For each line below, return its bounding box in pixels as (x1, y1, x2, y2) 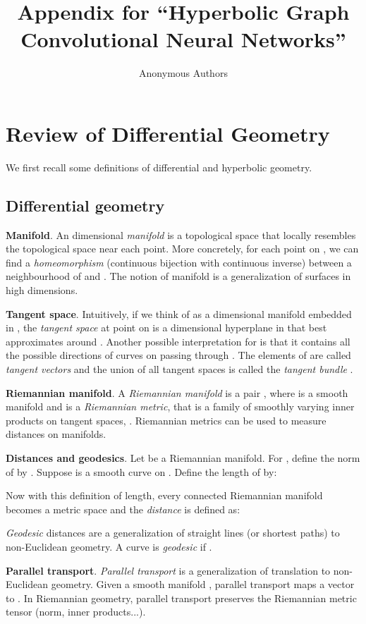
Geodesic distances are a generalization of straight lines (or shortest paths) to (6, 525, 340, 540)
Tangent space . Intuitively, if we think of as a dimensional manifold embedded (6, 306, 352, 321)
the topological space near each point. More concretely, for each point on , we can (6, 241, 359, 256)
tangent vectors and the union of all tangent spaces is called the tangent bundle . (6, 361, 353, 376)
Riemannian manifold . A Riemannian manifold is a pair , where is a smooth (6, 385, 348, 400)
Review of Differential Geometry (6, 118, 330, 147)
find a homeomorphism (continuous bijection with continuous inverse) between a (6, 255, 352, 269)
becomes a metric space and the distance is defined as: (6, 501, 240, 516)
